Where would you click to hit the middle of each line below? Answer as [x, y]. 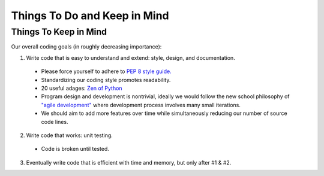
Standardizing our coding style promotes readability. [106, 80]
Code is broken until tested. [75, 149]
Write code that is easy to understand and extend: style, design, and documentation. [130, 57]
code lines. [55, 122]
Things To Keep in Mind [59, 32]
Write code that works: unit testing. [70, 135]
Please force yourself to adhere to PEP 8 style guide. [106, 71]
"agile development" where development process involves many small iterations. [141, 105]
